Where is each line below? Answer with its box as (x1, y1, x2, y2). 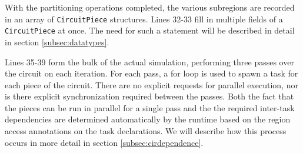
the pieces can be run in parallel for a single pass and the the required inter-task (5, 101, 295, 114)
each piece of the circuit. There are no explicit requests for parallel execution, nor (5, 78, 298, 91)
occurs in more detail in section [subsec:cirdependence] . (5, 136, 204, 148)
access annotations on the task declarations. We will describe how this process (5, 125, 287, 137)
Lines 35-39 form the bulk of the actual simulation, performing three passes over (5, 55, 294, 68)
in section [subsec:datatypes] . (5, 35, 109, 48)
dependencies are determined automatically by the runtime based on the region (5, 113, 291, 125)
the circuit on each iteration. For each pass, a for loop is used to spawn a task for (5, 67, 298, 79)
